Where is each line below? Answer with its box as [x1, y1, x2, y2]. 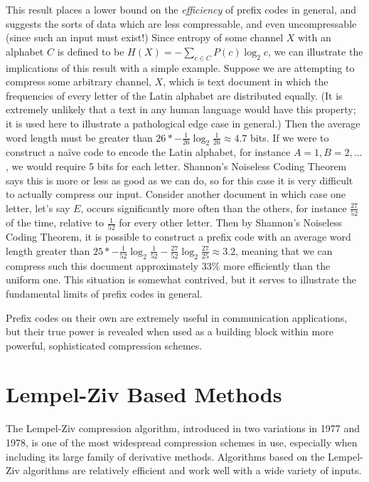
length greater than [6, 243, 90, 258]
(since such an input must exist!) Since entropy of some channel [6, 30, 284, 45]
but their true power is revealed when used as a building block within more [6, 324, 333, 339]
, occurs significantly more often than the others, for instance [80, 200, 347, 215]
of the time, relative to [6, 215, 105, 230]
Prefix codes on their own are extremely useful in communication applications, [6, 310, 348, 325]
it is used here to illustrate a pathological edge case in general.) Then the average [6, 115, 360, 130]
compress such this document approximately [6, 258, 199, 273]
